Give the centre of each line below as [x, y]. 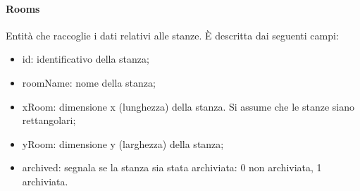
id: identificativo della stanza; [86, 59]
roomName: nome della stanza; [89, 82]
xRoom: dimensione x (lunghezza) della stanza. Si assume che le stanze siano [188, 106]
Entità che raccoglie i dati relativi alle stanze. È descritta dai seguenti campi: [172, 35]
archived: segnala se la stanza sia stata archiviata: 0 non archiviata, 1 [172, 167]
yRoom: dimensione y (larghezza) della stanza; [123, 143]
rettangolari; [49, 120]
